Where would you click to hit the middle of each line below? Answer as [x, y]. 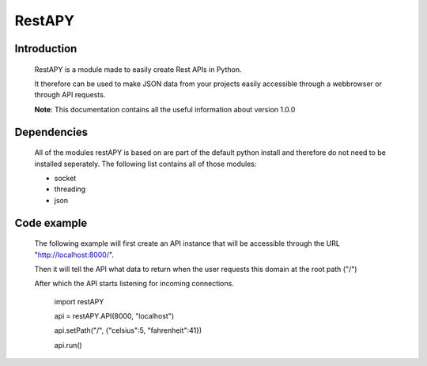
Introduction [46, 49]
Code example [51, 223]
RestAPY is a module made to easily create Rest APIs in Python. [138, 69]
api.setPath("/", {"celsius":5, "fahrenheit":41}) [128, 330]
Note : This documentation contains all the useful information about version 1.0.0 [165, 109]
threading [70, 189]
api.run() [68, 345]
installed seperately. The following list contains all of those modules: [145, 164]
